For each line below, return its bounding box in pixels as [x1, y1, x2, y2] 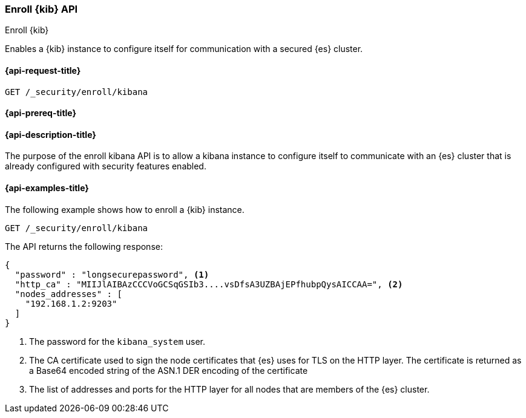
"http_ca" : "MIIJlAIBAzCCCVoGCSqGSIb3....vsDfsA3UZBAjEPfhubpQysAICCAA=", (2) [15, 279, 403, 289]
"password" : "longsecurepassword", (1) [15, 269, 209, 279]
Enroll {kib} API [5, 3, 78, 15]
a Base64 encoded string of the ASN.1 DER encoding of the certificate [29, 365, 308, 376]
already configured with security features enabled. [5, 161, 206, 172]
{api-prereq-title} [5, 108, 77, 119]
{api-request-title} [5, 65, 81, 76]
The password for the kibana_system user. [29, 336, 206, 347]
